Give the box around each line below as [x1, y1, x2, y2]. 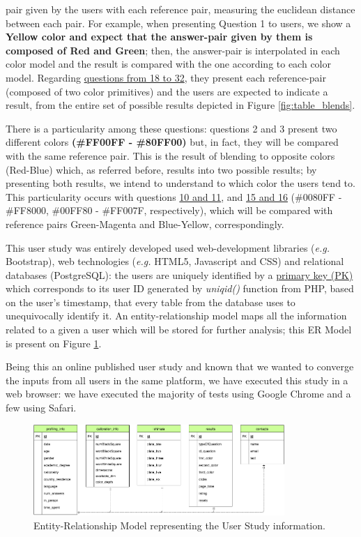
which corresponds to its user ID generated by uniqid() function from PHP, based [6, 281, 354, 296]
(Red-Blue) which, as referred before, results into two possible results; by [6, 162, 317, 176]
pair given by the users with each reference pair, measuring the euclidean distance [6, 2, 355, 16]
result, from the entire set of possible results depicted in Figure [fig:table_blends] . [6, 98, 355, 112]
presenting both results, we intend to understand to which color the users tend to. [6, 176, 355, 190]
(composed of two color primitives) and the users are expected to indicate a [6, 84, 328, 98]
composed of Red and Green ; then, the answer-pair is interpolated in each [6, 43, 340, 57]
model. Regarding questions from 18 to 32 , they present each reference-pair [6, 70, 326, 84]
